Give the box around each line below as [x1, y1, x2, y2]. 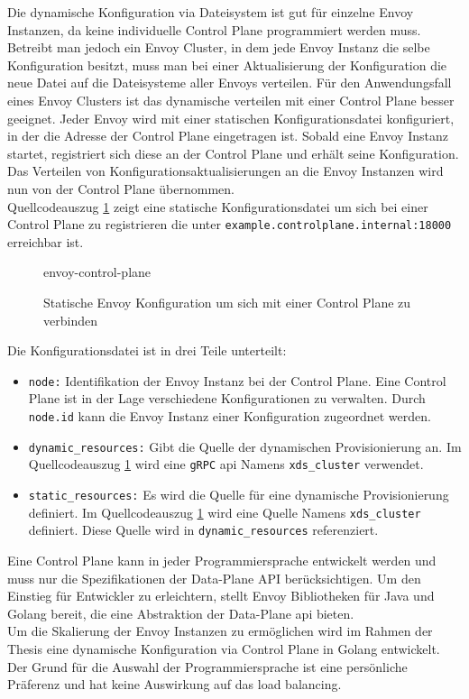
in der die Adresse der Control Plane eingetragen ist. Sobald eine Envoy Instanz [7, 126, 448, 145]
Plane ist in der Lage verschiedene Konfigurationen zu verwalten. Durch [28, 389, 426, 408]
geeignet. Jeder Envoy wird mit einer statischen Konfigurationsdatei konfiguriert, [7, 108, 455, 127]
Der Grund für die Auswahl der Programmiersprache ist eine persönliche [7, 657, 408, 676]
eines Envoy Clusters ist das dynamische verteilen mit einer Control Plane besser [7, 90, 455, 109]
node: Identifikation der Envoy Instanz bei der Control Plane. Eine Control [28, 371, 446, 390]
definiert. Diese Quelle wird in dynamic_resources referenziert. [28, 520, 379, 539]
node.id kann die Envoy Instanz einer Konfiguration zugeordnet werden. [28, 407, 431, 425]
